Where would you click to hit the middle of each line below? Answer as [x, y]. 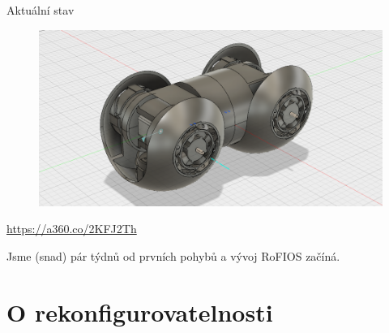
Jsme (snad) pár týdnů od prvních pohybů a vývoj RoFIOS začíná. [173, 255]
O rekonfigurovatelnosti [140, 311]
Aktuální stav [41, 10]
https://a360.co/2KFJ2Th [72, 229]
